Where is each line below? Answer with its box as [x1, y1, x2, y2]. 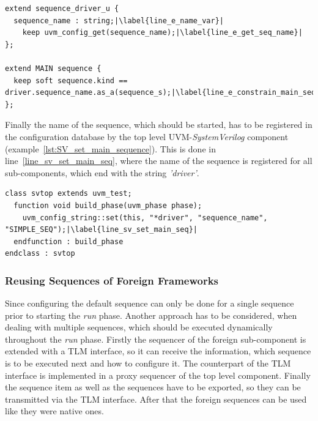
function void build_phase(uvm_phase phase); [13, 201, 202, 210]
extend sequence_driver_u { [5, 4, 119, 13]
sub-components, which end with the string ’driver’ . [5, 166, 199, 179]
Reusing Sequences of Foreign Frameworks [5, 272, 219, 288]
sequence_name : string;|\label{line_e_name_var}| [13, 16, 224, 25]
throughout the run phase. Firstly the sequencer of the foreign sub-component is [5, 332, 306, 345]
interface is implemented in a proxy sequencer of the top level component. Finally [5, 368, 311, 381]
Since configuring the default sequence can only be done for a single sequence [5, 297, 294, 310]
